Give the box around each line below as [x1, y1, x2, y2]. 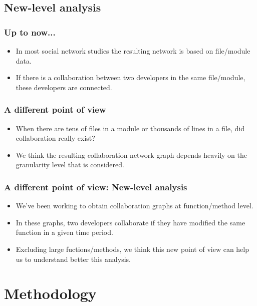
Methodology [4, 283, 97, 303]
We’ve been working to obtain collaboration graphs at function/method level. [16, 200, 253, 211]
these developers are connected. [16, 82, 112, 92]
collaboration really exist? [16, 133, 95, 143]
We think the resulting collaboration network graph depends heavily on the [16, 149, 247, 160]
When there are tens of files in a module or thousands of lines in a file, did [16, 123, 245, 133]
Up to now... [4, 26, 56, 38]
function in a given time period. [16, 227, 113, 237]
